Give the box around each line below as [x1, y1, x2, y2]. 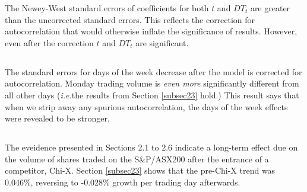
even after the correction [5, 36, 94, 49]
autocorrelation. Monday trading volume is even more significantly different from [5, 77, 299, 89]
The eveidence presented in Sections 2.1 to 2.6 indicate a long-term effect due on [5, 141, 298, 153]
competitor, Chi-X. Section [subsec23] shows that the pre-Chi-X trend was [5, 164, 276, 177]
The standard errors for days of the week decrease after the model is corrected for [5, 65, 302, 78]
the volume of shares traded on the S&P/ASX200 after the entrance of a [5, 152, 269, 165]
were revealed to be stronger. [5, 112, 110, 124]
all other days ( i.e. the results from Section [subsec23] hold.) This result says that [5, 88, 299, 101]
